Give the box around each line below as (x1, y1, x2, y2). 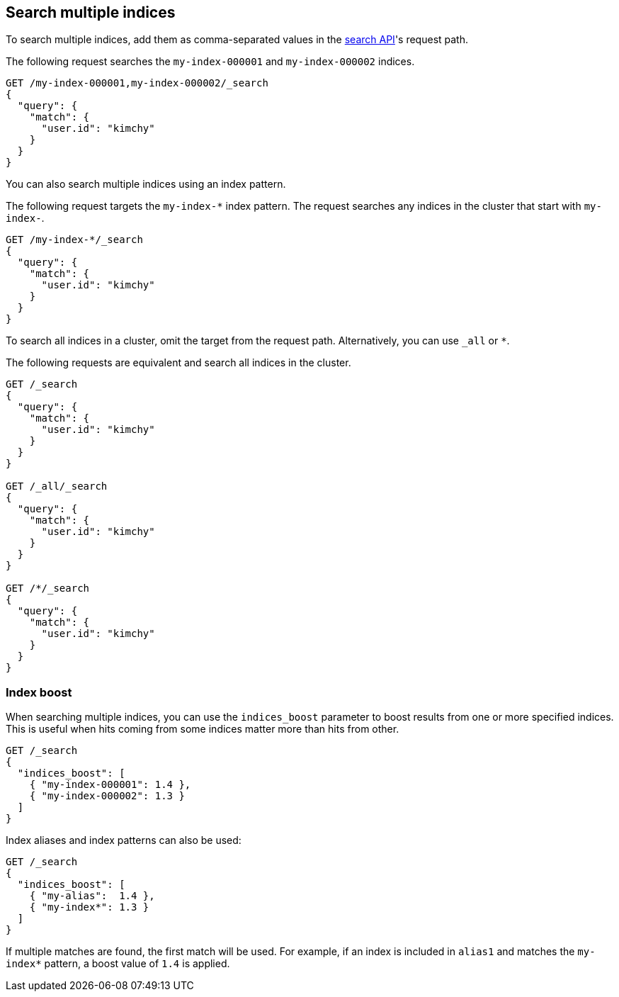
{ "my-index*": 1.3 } (29, 901, 149, 913)
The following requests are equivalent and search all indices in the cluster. (6, 356, 351, 369)
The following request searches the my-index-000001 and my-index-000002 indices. (6, 55, 415, 68)
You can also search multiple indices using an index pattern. (6, 178, 286, 191)
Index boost (6, 685, 72, 699)
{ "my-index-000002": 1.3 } (29, 790, 185, 802)
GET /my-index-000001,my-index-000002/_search (6, 77, 268, 89)
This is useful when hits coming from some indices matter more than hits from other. (6, 723, 399, 736)
